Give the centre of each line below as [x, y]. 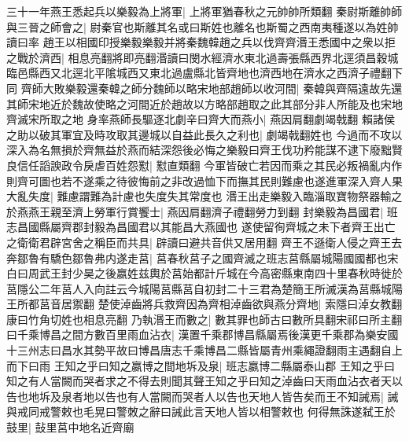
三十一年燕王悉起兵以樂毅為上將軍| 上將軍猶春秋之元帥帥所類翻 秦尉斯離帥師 [204, 11]
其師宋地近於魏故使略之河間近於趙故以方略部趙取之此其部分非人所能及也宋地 [204, 103]
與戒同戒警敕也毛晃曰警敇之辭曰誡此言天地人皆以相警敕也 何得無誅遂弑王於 [201, 412]
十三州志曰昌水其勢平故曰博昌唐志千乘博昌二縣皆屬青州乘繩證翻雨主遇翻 [193, 350]
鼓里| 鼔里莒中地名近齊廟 [70, 427]
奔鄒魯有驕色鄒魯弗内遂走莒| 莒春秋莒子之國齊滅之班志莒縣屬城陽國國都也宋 [203, 257]
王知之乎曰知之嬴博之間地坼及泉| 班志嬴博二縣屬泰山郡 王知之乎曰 [224, 365]
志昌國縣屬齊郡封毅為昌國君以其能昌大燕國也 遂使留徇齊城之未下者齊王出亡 [201, 227]
